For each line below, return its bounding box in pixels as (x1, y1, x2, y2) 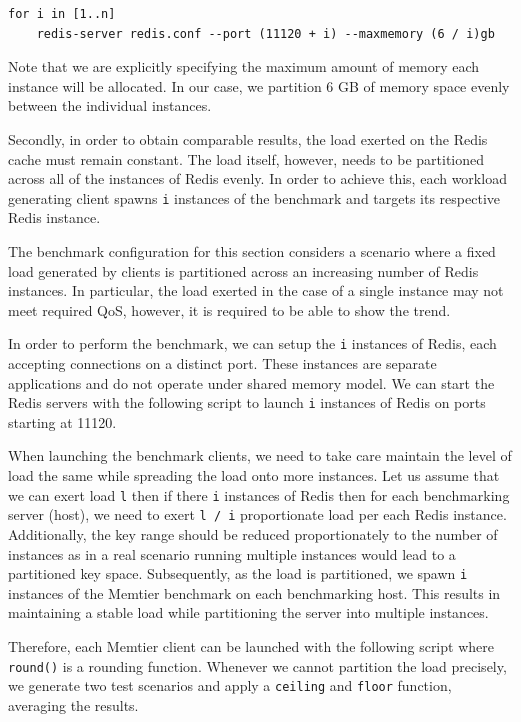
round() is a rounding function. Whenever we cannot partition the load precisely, (8, 655, 507, 676)
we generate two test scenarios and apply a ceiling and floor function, (8, 675, 452, 696)
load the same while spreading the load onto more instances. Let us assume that (8, 465, 500, 486)
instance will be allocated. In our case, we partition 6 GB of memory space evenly (8, 75, 510, 96)
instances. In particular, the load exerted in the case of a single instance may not (8, 280, 504, 301)
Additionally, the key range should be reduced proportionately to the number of (8, 523, 498, 544)
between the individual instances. (8, 95, 212, 116)
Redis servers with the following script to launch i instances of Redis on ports (8, 392, 486, 413)
